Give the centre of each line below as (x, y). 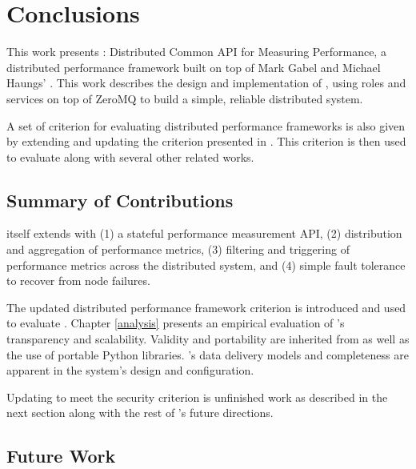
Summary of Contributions (120, 200)
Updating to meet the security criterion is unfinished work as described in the (197, 397)
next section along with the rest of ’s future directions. (140, 413)
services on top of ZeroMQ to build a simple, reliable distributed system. (185, 98)
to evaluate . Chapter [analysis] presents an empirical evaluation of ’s (176, 323)
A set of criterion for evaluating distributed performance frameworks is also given (206, 125)
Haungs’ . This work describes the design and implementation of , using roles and (206, 83)
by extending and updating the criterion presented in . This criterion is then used (206, 141)
